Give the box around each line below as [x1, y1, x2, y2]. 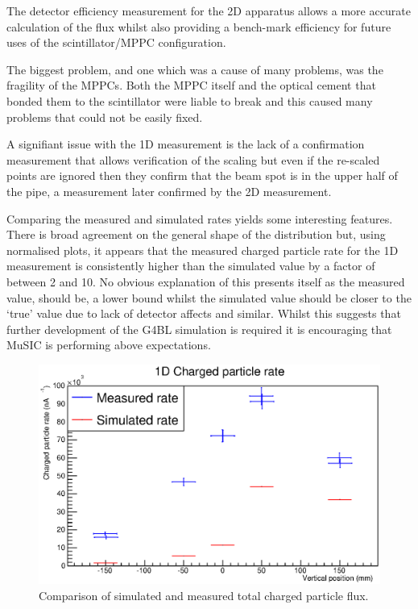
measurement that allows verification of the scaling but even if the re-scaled [6, 151, 380, 168]
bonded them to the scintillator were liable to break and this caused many [6, 92, 373, 109]
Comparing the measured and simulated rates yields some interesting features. [6, 210, 393, 227]
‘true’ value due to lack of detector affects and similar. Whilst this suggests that [6, 305, 401, 322]
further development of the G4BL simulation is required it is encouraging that [6, 320, 392, 337]
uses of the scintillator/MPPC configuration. [6, 34, 226, 51]
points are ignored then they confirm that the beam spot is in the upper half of [6, 167, 398, 184]
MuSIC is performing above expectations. [6, 336, 211, 353]
